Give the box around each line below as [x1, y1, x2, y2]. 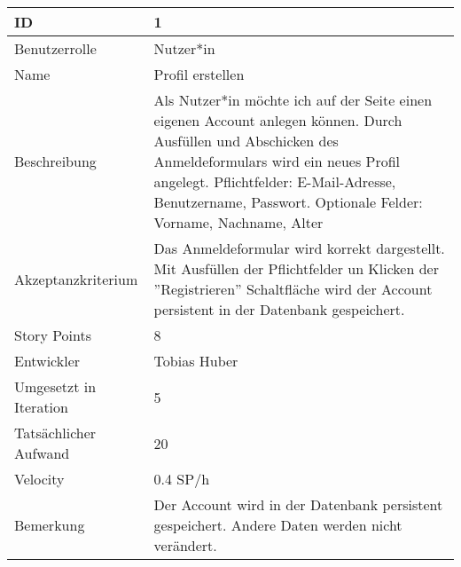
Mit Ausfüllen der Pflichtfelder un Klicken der [153, 258, 439, 279]
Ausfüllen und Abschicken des [153, 130, 339, 151]
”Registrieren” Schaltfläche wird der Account [153, 279, 433, 299]
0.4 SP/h [153, 469, 210, 489]
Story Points [14, 325, 92, 345]
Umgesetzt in [14, 376, 97, 397]
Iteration [14, 397, 68, 417]
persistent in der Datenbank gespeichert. [153, 299, 405, 319]
